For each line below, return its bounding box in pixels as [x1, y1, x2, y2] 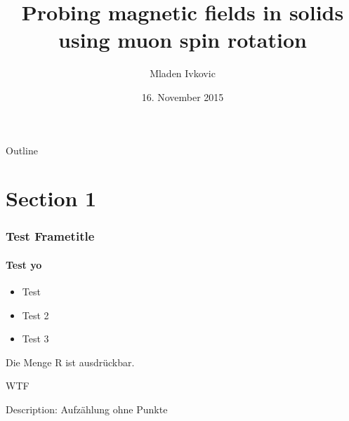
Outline [6, 142, 38, 157]
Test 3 [22, 331, 49, 346]
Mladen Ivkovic [150, 66, 216, 81]
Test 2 [22, 307, 49, 322]
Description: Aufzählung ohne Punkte [6, 402, 168, 417]
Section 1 [6, 184, 97, 213]
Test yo [6, 257, 42, 272]
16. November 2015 [141, 89, 224, 104]
